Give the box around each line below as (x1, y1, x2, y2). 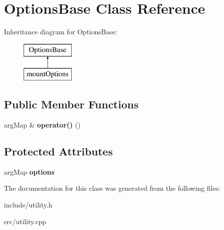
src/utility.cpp (4, 216, 47, 226)
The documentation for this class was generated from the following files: (4, 183, 221, 193)
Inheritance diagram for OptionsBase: (4, 26, 117, 37)
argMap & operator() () (4, 120, 81, 130)
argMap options (4, 166, 55, 177)
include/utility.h (4, 200, 53, 210)
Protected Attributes (4, 144, 113, 159)
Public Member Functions (4, 97, 139, 112)
